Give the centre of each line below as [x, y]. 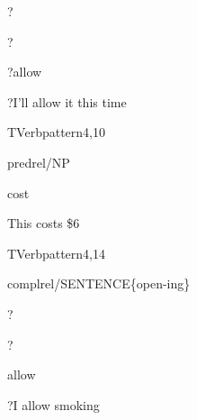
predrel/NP [39, 162]
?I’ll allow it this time [67, 101]
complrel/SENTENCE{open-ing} [99, 283]
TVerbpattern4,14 [56, 253]
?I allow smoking [54, 404]
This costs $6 [44, 223]
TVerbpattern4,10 [56, 132]
